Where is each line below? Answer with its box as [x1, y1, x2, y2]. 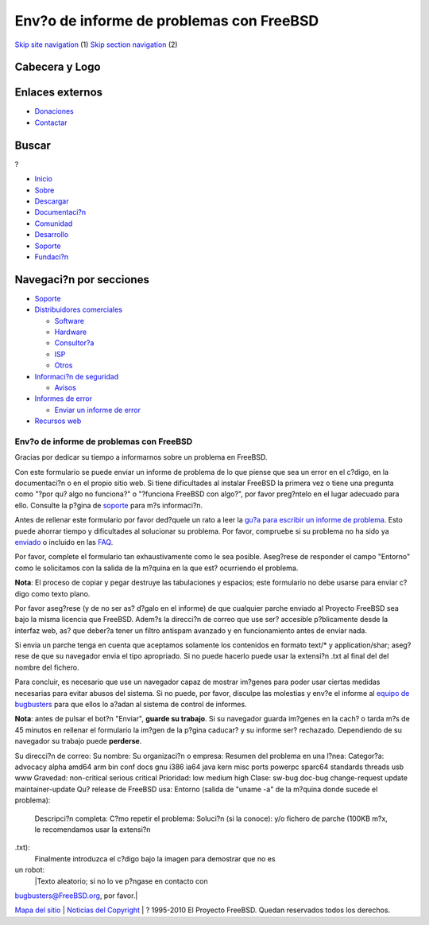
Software [54, 316, 85, 325]
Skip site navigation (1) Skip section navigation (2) [14, 40, 178, 49]
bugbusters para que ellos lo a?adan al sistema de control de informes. [14, 700, 247, 709]
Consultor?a [54, 338, 95, 348]
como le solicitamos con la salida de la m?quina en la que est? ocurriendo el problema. [14, 563, 299, 573]
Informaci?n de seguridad [34, 371, 119, 381]
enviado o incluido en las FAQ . [14, 537, 114, 546]
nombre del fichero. [14, 663, 79, 672]
